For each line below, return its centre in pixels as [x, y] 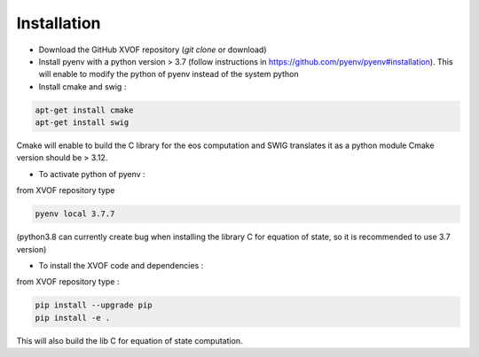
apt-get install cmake [84, 110]
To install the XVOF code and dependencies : [121, 265]
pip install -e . [73, 318]
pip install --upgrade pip [94, 305]
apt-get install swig [82, 123]
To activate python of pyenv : [92, 174]
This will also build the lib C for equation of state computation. [130, 340]
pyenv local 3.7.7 [75, 214]
